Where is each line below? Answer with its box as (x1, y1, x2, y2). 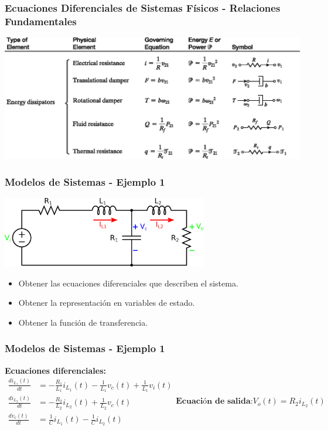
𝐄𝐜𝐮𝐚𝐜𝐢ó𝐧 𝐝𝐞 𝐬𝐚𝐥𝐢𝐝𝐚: (176, 397, 253, 406)
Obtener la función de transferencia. (18, 316, 148, 328)
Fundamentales (5, 13, 77, 28)
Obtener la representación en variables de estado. (18, 296, 195, 309)
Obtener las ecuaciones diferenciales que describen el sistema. (18, 277, 238, 289)
